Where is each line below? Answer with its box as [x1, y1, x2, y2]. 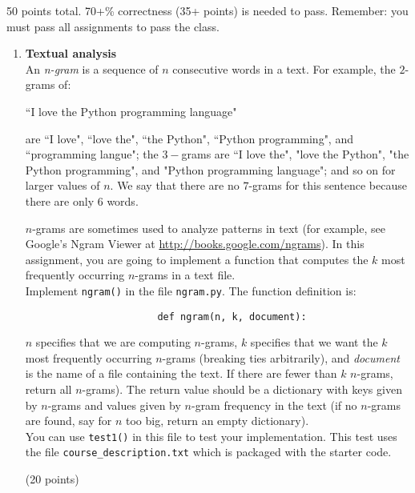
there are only [25, 192, 95, 209]
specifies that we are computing [35, 334, 191, 351]
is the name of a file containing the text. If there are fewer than [25, 365, 337, 382]
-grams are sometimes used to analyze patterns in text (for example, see [32, 219, 385, 236]
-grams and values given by [47, 396, 181, 413]
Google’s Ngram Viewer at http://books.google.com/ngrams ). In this [25, 235, 365, 252]
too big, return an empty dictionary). [126, 412, 309, 429]
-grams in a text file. [135, 267, 236, 283]
